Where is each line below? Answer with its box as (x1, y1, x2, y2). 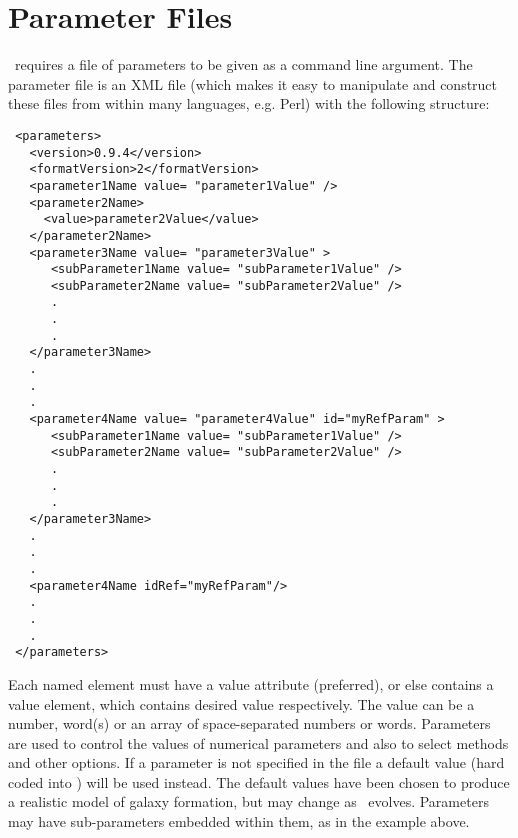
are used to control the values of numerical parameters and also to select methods (8, 732, 509, 753)
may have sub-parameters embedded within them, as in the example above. (8, 811, 470, 832)
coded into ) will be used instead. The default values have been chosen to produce (8, 771, 510, 792)
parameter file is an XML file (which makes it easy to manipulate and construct (8, 73, 498, 94)
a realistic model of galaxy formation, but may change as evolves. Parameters (8, 791, 489, 812)
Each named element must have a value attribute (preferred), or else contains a (8, 673, 494, 694)
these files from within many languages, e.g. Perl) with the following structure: (8, 93, 490, 114)
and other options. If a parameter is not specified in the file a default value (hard (8, 752, 505, 773)
